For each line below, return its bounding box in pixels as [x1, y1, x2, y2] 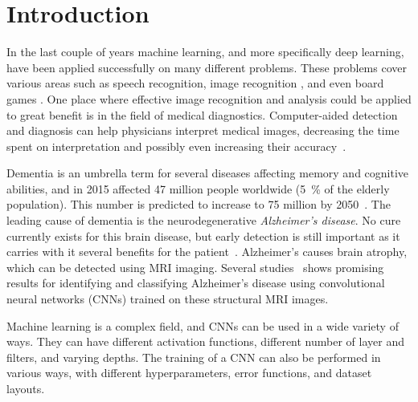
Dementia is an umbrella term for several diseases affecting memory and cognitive [6, 164, 409, 181]
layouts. [6, 380, 45, 396]
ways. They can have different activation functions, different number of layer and [6, 333, 404, 350]
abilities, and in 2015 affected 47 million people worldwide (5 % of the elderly [6, 180, 390, 197]
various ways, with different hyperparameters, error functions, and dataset [6, 364, 372, 381]
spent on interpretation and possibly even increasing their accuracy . [6, 137, 346, 154]
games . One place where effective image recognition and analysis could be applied [6, 90, 412, 107]
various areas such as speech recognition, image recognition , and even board [6, 75, 384, 91]
